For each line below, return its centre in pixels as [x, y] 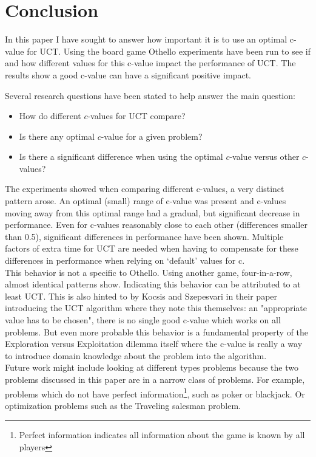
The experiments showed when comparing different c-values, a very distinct [145, 189]
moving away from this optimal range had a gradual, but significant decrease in [153, 212]
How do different [50, 116]
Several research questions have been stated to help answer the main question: [150, 95]
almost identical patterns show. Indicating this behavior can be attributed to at [153, 284]
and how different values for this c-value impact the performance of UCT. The [150, 63]
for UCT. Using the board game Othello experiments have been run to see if [169, 51]
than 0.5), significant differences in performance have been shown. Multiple [144, 236]
